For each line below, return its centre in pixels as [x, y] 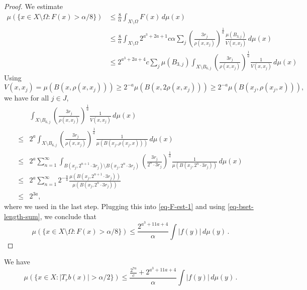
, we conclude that [68, 216]
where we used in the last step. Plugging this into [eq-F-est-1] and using [115, 206]
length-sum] [22, 216]
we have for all [27, 98]
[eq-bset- [240, 206]
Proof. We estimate [34, 6]
